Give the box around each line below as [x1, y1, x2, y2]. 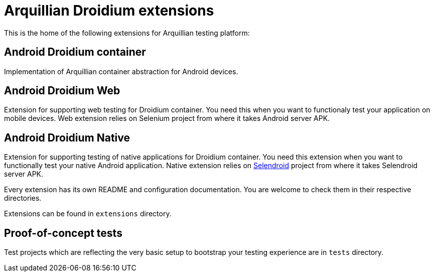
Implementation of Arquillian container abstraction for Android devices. [4, 67, 238, 76]
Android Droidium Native [4, 131, 130, 144]
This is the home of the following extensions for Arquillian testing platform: [4, 28, 250, 37]
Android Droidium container [4, 46, 146, 59]
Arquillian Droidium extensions [4, 2, 214, 19]
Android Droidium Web [4, 84, 120, 97]
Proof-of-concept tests [4, 226, 122, 239]
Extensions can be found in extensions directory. [4, 209, 172, 218]
